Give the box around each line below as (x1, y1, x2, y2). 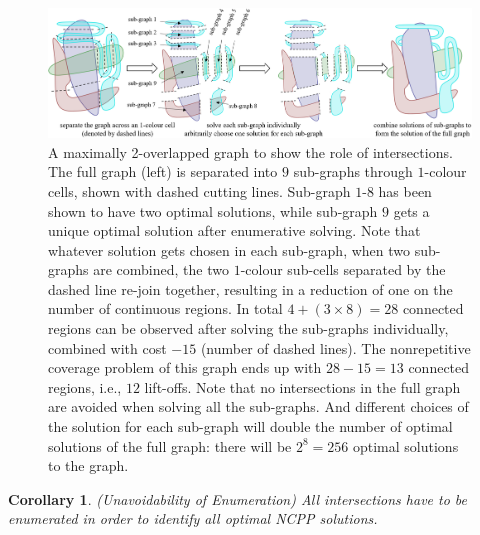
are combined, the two (93, 259, 229, 280)
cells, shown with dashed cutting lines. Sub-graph (48, 180, 351, 201)
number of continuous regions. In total (48, 298, 283, 319)
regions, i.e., (48, 376, 122, 397)
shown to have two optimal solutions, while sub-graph (48, 200, 378, 221)
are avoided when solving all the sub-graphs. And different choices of (48, 396, 469, 417)
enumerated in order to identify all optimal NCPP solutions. (8, 508, 378, 529)
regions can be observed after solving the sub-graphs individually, (48, 318, 449, 339)
